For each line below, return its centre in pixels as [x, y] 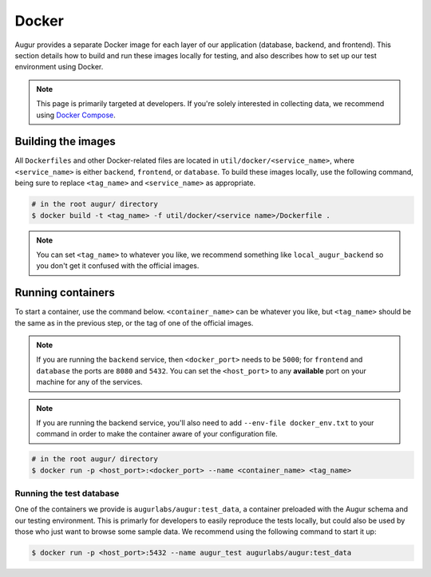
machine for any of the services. [89, 382]
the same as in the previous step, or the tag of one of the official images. [134, 322]
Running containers [65, 292]
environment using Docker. [59, 67]
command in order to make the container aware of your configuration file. [157, 434]
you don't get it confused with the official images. [118, 266]
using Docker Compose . [76, 115]
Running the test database [67, 493]
